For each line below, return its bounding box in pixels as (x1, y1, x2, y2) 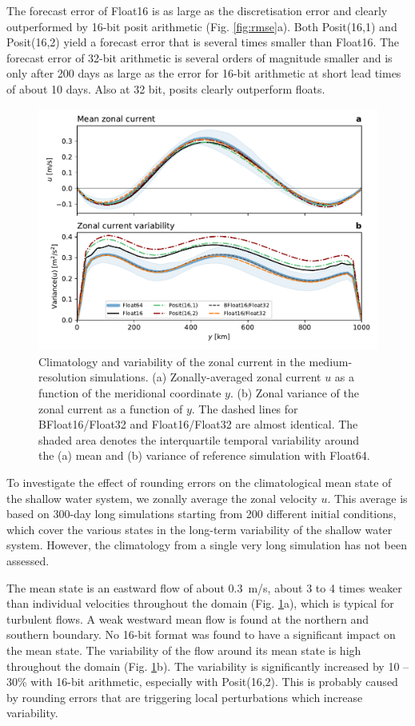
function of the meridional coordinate (38, 385, 221, 401)
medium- (309, 353, 353, 369)
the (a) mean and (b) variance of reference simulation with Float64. (38, 447, 370, 464)
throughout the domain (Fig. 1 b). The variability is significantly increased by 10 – (6, 657, 409, 674)
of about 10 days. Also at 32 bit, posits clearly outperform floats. (6, 80, 325, 97)
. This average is (327, 489, 408, 506)
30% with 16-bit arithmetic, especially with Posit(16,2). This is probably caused (6, 673, 398, 690)
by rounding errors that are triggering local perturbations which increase (6, 688, 363, 705)
